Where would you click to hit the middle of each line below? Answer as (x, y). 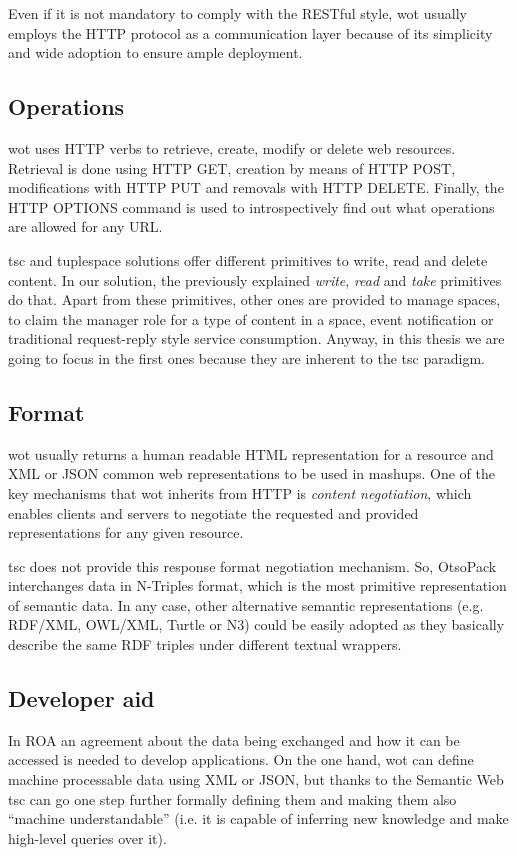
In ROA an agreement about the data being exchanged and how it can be (234, 739)
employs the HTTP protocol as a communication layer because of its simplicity (250, 32)
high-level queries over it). (87, 837)
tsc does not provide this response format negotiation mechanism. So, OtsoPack (252, 565)
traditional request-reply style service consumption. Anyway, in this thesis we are (256, 338)
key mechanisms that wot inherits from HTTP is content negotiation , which (240, 492)
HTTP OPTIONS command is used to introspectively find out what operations (251, 206)
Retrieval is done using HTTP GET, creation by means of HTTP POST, (232, 167)
